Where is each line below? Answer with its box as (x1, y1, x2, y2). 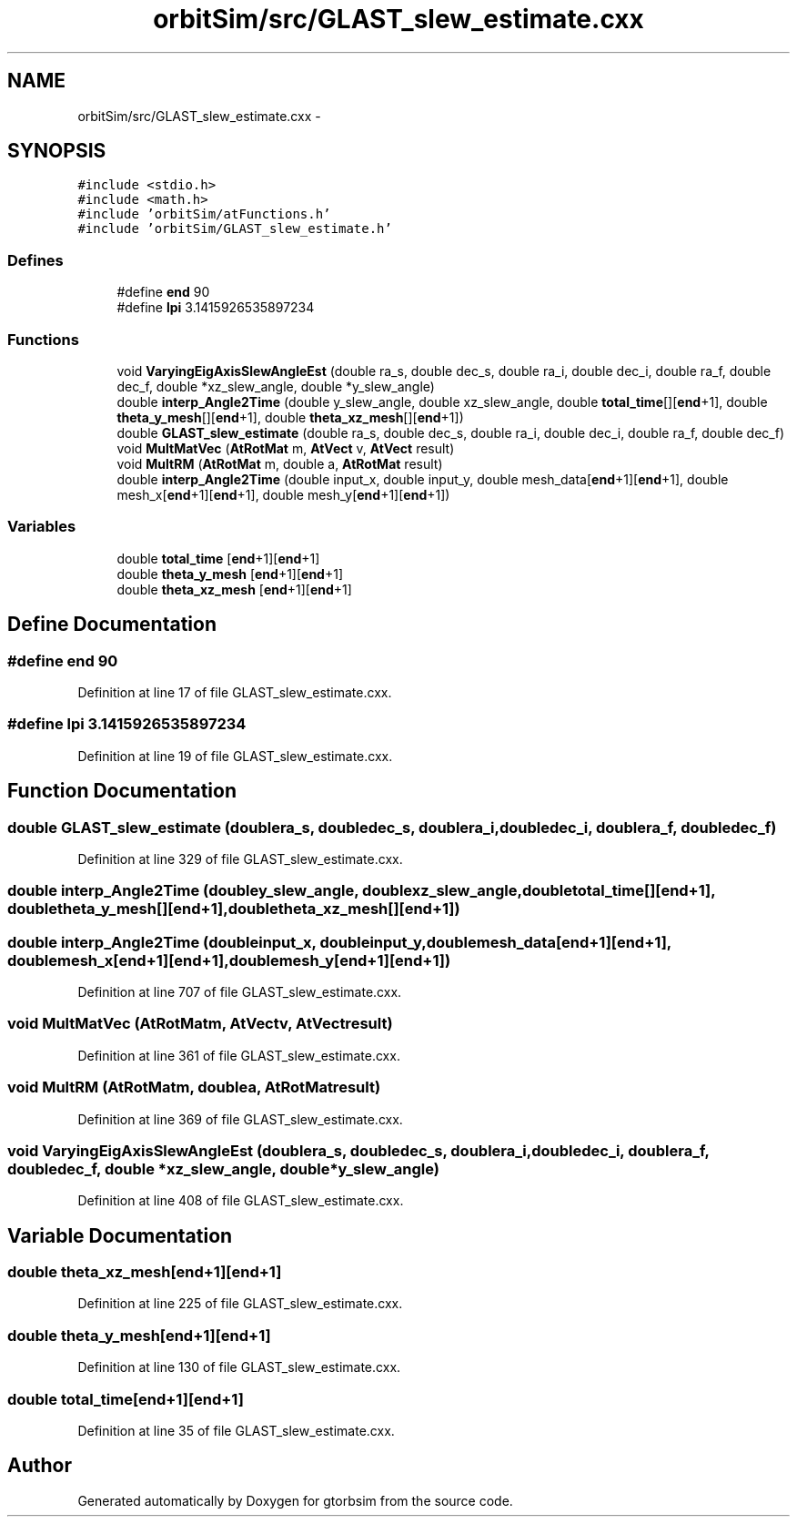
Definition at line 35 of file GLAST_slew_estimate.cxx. (77, 1422, 395, 1438)
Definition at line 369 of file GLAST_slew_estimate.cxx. (77, 1111, 403, 1127)
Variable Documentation (7, 1224, 233, 1247)
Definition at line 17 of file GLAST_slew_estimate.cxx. (77, 684, 392, 700)
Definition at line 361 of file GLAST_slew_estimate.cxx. (77, 1047, 400, 1063)
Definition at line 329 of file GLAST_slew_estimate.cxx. (77, 850, 403, 867)
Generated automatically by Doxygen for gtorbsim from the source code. (77, 1492, 513, 1509)
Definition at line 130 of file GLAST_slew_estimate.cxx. (77, 1359, 401, 1376)
